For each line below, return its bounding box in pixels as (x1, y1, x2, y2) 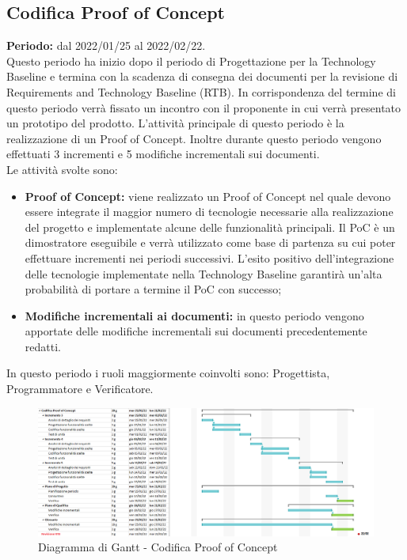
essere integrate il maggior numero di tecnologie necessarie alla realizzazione (25, 203, 394, 220)
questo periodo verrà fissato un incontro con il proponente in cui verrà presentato (6, 99, 401, 115)
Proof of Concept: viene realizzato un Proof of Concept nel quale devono (25, 187, 391, 204)
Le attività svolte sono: (6, 161, 118, 177)
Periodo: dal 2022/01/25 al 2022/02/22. (6, 37, 206, 54)
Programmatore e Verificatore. (6, 380, 154, 397)
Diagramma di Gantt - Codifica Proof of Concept (38, 539, 278, 555)
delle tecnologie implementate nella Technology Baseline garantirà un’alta (25, 265, 382, 282)
